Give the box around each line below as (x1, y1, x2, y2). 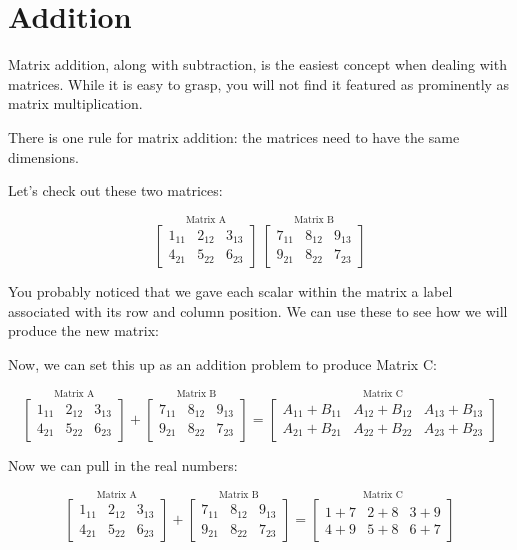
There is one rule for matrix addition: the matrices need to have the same (8, 126, 460, 147)
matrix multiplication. (8, 93, 143, 114)
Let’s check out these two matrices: (8, 180, 223, 201)
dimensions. (8, 146, 79, 167)
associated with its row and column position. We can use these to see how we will (8, 300, 508, 321)
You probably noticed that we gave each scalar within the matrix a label (8, 280, 453, 301)
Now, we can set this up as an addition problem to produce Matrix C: (8, 353, 437, 374)
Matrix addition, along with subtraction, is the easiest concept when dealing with (8, 54, 507, 75)
